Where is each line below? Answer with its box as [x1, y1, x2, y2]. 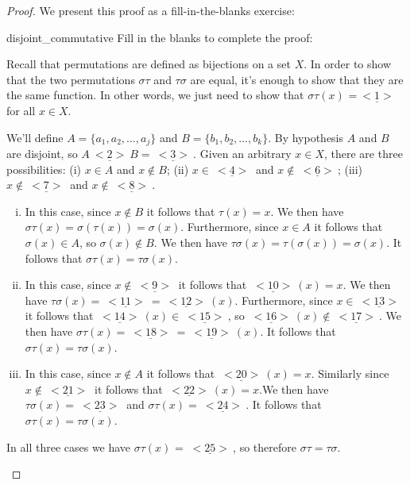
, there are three [324, 145, 403, 162]
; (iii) [337, 160, 363, 177]
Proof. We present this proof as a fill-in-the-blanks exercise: [6, 2, 295, 18]
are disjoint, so [6, 145, 78, 162]
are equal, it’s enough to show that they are [190, 71, 404, 87]
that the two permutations [6, 71, 135, 87]
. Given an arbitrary [193, 145, 292, 162]
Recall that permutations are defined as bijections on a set [6, 56, 291, 72]
